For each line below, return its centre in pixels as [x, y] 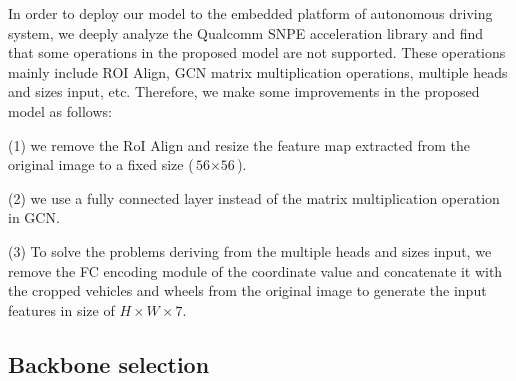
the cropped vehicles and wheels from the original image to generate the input [247, 290]
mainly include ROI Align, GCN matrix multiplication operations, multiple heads [258, 71]
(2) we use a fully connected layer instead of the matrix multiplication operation [254, 197]
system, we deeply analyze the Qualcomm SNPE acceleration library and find [246, 32]
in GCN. [34, 217]
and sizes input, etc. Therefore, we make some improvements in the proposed [244, 91]
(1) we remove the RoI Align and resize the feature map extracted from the [239, 144]
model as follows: [60, 110]
